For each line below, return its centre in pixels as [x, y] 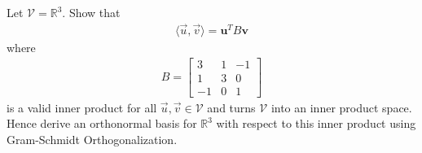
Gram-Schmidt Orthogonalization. [92, 139]
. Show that [91, 12]
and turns [231, 107]
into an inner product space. [341, 107]
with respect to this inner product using [316, 123]
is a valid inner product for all [82, 107]
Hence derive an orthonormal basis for [102, 123]
